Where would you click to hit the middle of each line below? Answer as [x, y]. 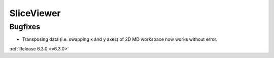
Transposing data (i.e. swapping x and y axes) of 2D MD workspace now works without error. [120, 39]
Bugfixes [25, 27]
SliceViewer [35, 13]
